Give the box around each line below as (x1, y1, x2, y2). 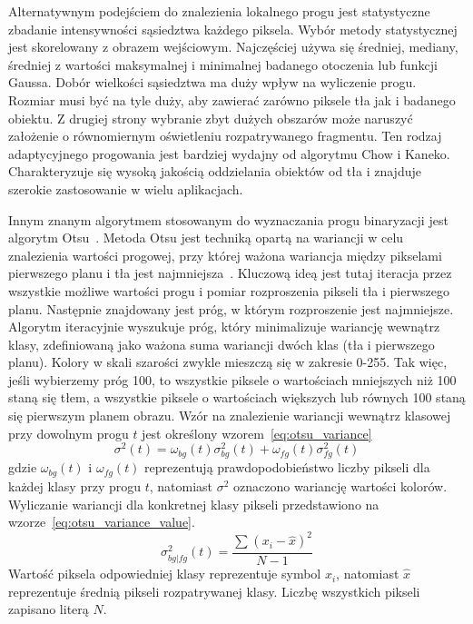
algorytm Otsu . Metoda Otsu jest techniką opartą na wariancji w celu (8, 228, 404, 247)
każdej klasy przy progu (8, 476, 142, 495)
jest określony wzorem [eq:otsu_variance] (142, 423, 372, 442)
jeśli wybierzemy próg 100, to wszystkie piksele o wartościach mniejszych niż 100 (8, 370, 457, 389)
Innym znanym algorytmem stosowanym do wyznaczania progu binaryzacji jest (8, 210, 448, 229)
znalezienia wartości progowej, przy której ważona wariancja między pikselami (8, 245, 442, 264)
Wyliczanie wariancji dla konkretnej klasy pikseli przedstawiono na (8, 494, 379, 513)
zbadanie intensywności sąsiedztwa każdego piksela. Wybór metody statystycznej (8, 19, 458, 38)
